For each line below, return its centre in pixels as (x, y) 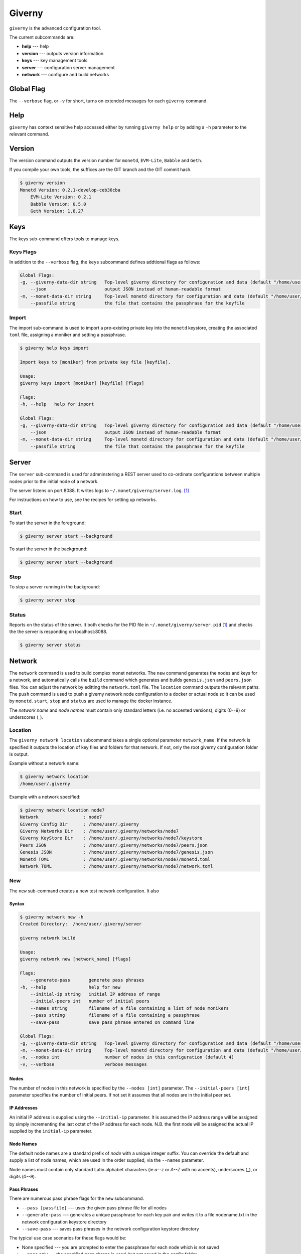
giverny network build (48, 938)
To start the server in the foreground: (48, 523)
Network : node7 (61, 817)
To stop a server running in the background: (55, 587)
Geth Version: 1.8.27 (57, 211)
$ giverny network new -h (52, 917)
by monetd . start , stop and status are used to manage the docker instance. (91, 701)
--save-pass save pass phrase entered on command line (112, 1022)
